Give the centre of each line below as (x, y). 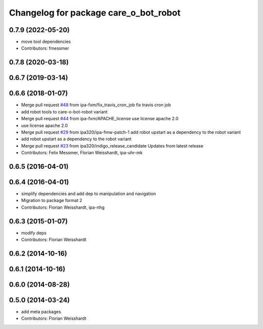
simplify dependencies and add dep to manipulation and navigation (88, 194)
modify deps (34, 233)
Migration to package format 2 (52, 201)
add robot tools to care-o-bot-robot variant (64, 111)
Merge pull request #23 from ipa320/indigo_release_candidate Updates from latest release (112, 146)
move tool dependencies (46, 42)
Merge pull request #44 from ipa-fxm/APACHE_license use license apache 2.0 (100, 119)
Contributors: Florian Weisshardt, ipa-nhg (63, 207)
